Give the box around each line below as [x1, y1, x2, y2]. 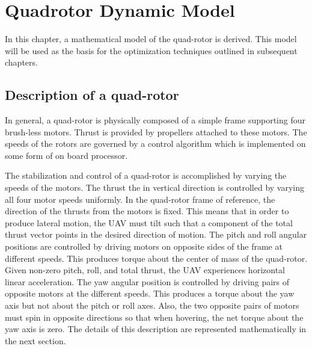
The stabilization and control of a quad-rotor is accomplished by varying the [5, 169, 287, 182]
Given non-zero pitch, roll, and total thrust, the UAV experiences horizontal [5, 264, 285, 276]
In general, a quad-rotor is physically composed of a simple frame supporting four [5, 114, 305, 126]
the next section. [5, 334, 66, 347]
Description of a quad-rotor [5, 85, 179, 104]
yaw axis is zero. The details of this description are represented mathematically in [5, 323, 307, 335]
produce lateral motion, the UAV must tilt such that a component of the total [5, 216, 293, 229]
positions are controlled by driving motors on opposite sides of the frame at [5, 240, 283, 253]
